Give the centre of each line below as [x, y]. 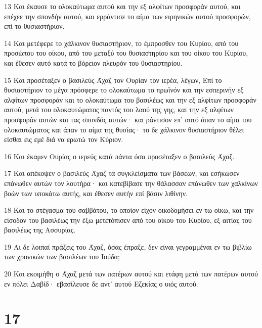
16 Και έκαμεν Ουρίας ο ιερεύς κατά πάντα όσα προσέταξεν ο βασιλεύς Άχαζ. [119, 156]
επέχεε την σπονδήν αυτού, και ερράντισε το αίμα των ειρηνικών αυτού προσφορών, [127, 16]
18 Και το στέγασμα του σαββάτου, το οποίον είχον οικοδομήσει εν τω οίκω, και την [129, 210]
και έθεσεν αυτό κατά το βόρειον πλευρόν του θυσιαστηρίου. [93, 62]
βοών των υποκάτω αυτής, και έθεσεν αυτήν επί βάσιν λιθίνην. [96, 193]
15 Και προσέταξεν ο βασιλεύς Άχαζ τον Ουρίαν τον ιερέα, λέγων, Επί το [113, 80]
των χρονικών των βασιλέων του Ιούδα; [62, 256]
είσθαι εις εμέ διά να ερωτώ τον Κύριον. [64, 139]
